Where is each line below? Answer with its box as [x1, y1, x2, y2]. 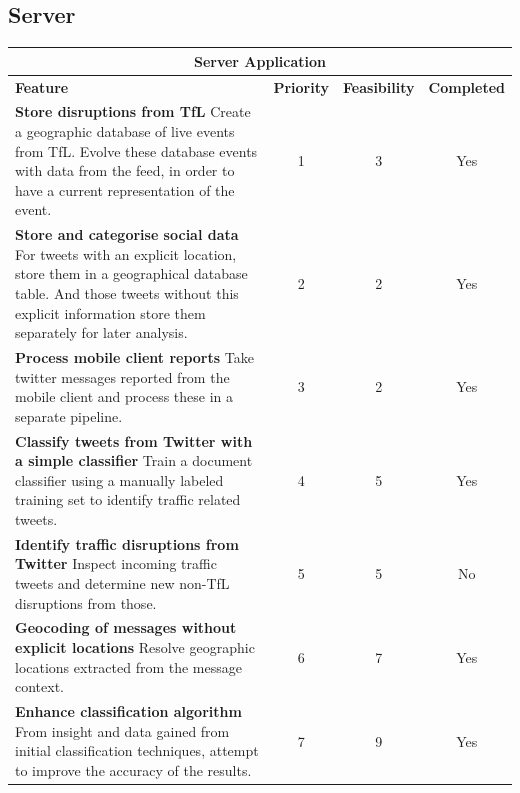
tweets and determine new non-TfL [15, 573, 230, 594]
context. [15, 676, 64, 697]
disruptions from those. [15, 592, 157, 613]
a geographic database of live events [15, 120, 235, 141]
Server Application [193, 50, 327, 71]
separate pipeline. [15, 405, 123, 426]
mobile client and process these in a [15, 386, 234, 407]
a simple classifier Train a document [15, 450, 253, 471]
